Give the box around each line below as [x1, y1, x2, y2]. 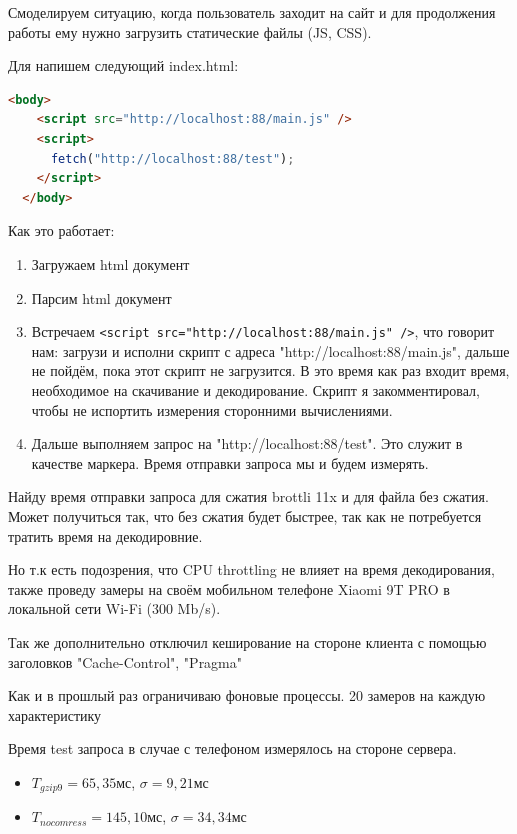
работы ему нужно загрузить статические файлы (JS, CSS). [8, 21, 372, 42]
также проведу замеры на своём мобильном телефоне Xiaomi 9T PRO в [8, 578, 450, 599]
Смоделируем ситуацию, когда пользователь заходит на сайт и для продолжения [8, 2, 496, 22]
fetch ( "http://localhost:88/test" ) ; [50, 151, 295, 166]
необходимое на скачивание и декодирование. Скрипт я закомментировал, [31, 379, 480, 400]
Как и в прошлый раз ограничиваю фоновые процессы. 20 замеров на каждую [8, 685, 486, 706]
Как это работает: [8, 220, 115, 241]
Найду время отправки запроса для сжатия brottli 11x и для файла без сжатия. [8, 486, 489, 507]
